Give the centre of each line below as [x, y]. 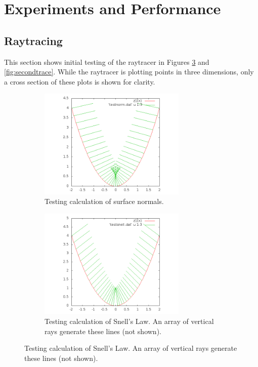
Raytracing [33, 40]
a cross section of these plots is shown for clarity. [80, 81]
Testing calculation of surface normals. [104, 201]
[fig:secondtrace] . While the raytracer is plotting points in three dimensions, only [129, 72]
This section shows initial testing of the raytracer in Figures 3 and [107, 62]
